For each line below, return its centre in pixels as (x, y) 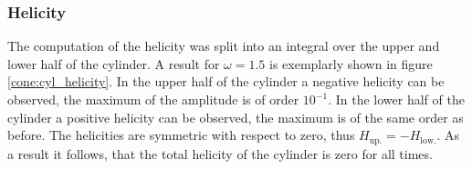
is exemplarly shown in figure (351, 63)
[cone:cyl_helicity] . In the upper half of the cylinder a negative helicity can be (226, 81)
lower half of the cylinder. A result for (114, 63)
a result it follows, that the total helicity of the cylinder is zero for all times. (220, 153)
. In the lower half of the (396, 99)
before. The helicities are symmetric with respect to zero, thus (181, 135)
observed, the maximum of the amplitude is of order (153, 99)
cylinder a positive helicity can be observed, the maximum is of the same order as (236, 117)
